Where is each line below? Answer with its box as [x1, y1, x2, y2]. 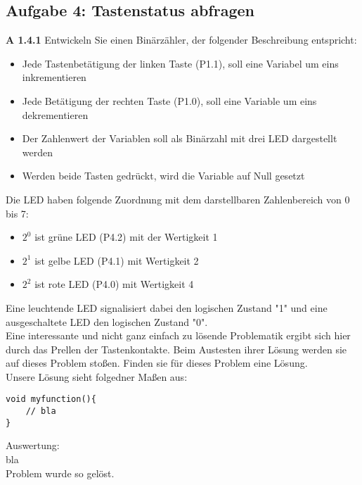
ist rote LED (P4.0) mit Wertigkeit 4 [34, 277, 194, 291]
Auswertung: [6, 438, 60, 453]
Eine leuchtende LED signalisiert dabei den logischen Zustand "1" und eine [6, 300, 328, 315]
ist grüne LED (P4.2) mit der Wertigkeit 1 [34, 229, 218, 244]
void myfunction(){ [6, 394, 96, 405]
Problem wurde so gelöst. [6, 465, 115, 480]
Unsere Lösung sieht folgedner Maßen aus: [6, 369, 188, 384]
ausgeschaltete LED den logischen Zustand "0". [6, 314, 208, 329]
